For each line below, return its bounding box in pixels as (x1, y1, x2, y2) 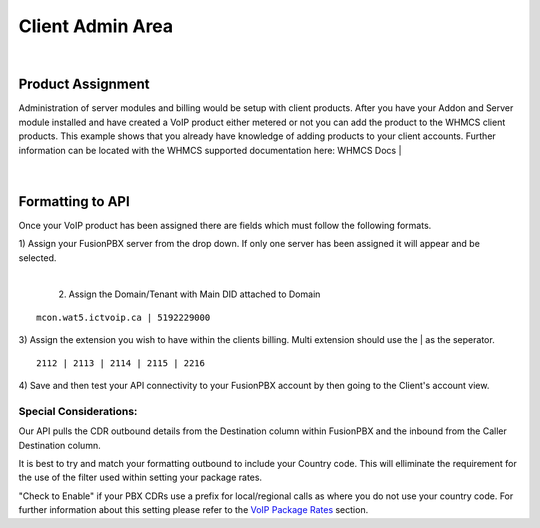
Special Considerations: (18, 404, 138, 418)
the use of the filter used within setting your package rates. (18, 471, 263, 484)
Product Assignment (18, 76, 150, 93)
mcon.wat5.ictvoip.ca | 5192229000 (36, 311, 211, 323)
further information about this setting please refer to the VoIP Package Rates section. (18, 504, 369, 516)
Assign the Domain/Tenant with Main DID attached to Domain (68, 288, 321, 300)
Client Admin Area (18, 15, 174, 37)
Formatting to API (18, 193, 130, 210)
